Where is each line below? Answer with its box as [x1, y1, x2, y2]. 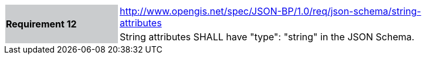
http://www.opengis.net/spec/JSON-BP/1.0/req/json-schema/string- [120, 5, 421, 17]
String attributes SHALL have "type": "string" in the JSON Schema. [120, 31, 415, 43]
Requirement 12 [6, 18, 77, 30]
